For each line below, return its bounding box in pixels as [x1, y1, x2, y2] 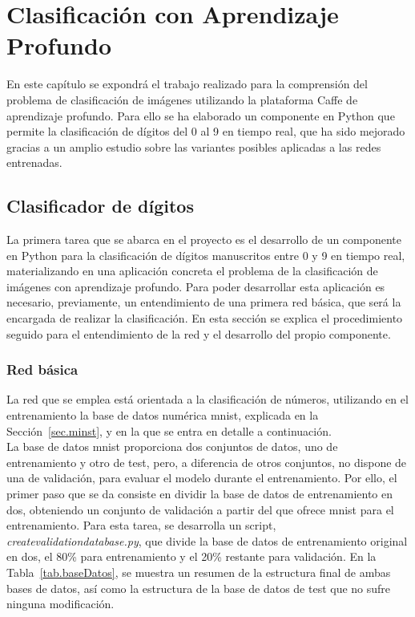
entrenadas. [6, 154, 62, 171]
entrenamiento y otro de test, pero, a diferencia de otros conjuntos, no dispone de [6, 453, 407, 470]
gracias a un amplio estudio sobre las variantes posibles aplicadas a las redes [6, 138, 381, 155]
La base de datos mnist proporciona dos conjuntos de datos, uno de [6, 438, 338, 455]
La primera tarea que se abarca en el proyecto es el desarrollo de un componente [6, 231, 401, 248]
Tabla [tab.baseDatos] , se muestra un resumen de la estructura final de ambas [6, 563, 391, 580]
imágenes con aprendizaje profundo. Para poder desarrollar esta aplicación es [6, 278, 385, 294]
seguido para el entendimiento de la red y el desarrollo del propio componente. [6, 325, 391, 342]
